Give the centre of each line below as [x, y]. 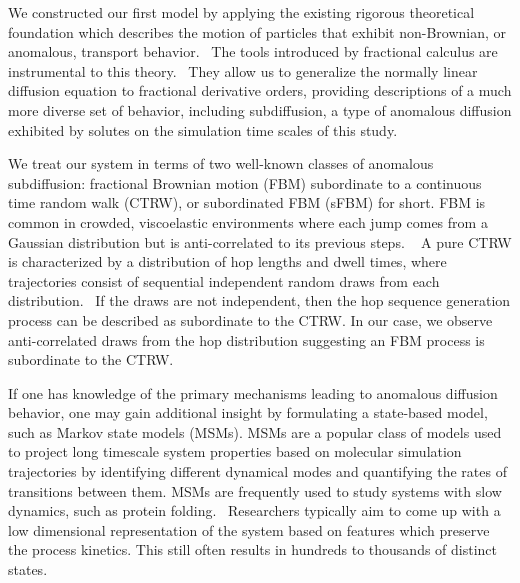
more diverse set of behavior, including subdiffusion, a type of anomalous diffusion [260, 109]
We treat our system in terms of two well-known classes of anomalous [221, 163]
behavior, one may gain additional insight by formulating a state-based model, [248, 412]
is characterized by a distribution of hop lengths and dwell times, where [227, 261]
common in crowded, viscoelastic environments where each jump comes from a [248, 221]
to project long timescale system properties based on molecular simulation [235, 451]
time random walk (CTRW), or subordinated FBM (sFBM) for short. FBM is [247, 202]
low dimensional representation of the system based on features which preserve [249, 529]
